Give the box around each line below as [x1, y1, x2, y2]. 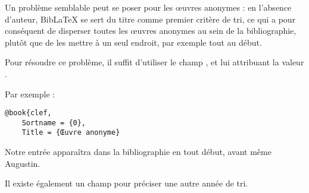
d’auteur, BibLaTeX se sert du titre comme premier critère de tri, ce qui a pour [5, 12, 296, 25]
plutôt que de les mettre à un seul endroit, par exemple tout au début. [5, 36, 262, 48]
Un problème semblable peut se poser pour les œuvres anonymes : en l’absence [5, 1, 292, 13]
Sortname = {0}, [21, 118, 86, 127]
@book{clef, [5, 109, 52, 118]
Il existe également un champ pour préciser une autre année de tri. [5, 177, 248, 189]
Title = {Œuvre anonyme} [21, 128, 120, 137]
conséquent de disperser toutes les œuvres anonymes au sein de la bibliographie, [5, 24, 296, 37]
